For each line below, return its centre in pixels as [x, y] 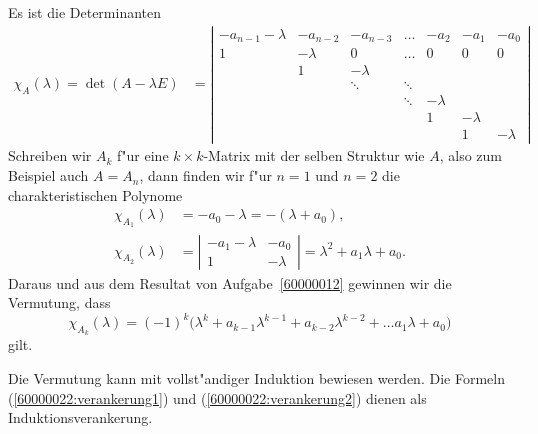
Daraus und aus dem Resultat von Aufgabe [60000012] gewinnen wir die [230, 282]
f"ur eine [143, 155]
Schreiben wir [50, 155]
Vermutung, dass [59, 302]
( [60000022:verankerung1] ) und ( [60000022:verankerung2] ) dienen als [217, 397]
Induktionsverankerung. [80, 417]
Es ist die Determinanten [85, 12]
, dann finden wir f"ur [205, 175]
